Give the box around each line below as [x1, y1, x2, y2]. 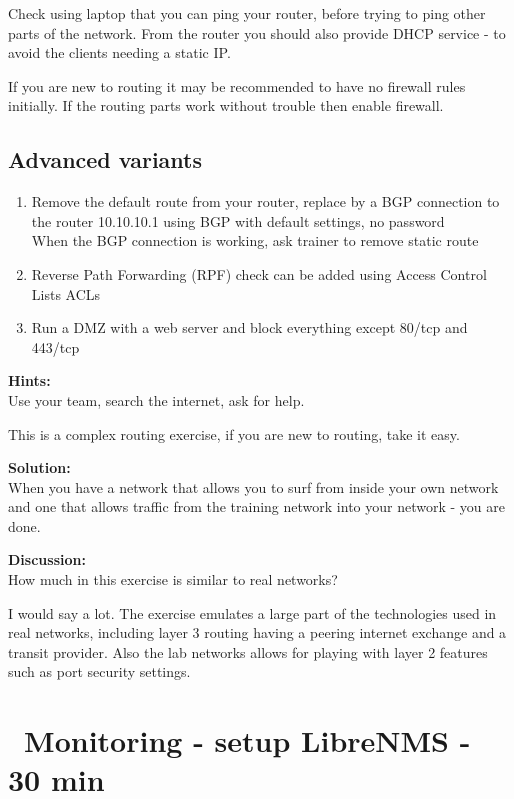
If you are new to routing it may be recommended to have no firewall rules [8, 75, 466, 96]
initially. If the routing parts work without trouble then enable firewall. [8, 95, 444, 116]
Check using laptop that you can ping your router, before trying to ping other [8, 3, 486, 23]
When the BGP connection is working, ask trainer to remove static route [31, 230, 479, 251]
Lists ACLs [31, 283, 101, 304]
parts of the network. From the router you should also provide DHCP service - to [8, 22, 506, 43]
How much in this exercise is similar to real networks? [8, 569, 338, 590]
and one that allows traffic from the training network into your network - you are [8, 496, 505, 517]
